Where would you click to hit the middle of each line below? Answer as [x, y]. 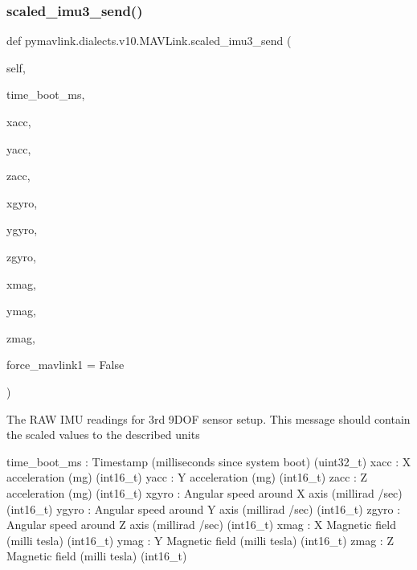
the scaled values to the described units [103, 435]
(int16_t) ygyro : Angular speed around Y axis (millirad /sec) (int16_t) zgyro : [204, 508]
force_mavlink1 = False [65, 365]
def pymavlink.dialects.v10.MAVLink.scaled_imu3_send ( [149, 41]
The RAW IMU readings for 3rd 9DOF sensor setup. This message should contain [208, 418]
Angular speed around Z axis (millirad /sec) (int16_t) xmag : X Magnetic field [201, 525]
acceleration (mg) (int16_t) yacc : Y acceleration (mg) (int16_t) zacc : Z [187, 477]
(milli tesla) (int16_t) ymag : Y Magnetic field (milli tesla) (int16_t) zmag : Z [200, 540]
